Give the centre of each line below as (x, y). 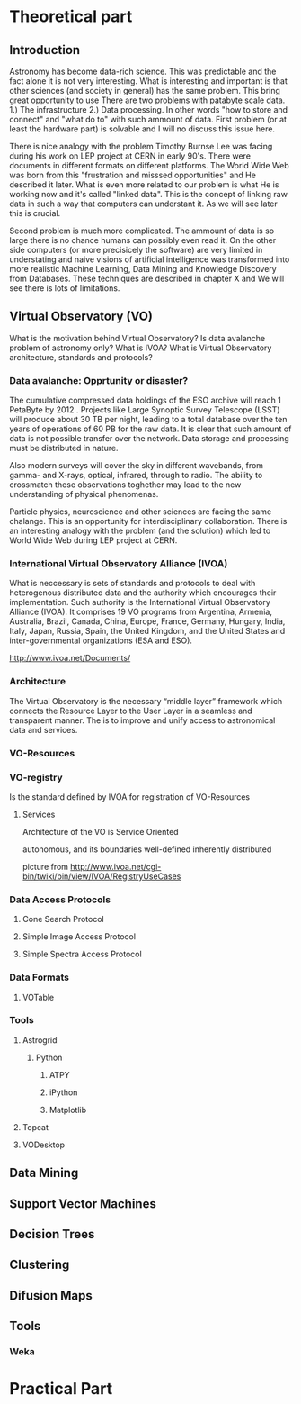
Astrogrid (40, 1040)
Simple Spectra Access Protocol (82, 954)
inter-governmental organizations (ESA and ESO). (101, 640)
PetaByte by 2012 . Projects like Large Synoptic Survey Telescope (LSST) (145, 410)
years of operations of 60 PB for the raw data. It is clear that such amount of (150, 429)
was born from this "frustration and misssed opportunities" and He (133, 175)
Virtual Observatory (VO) (81, 317)
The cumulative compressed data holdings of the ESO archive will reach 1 (145, 400)
